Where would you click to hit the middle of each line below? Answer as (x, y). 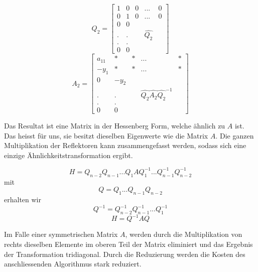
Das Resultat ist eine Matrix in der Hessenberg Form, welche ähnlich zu (115, 125)
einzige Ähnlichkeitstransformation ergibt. (69, 155)
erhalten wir (23, 199)
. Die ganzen (235, 135)
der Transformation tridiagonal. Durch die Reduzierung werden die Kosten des (125, 254)
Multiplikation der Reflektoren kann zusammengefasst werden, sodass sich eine (125, 145)
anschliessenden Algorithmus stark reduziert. (73, 264)
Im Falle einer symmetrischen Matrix (61, 234)
